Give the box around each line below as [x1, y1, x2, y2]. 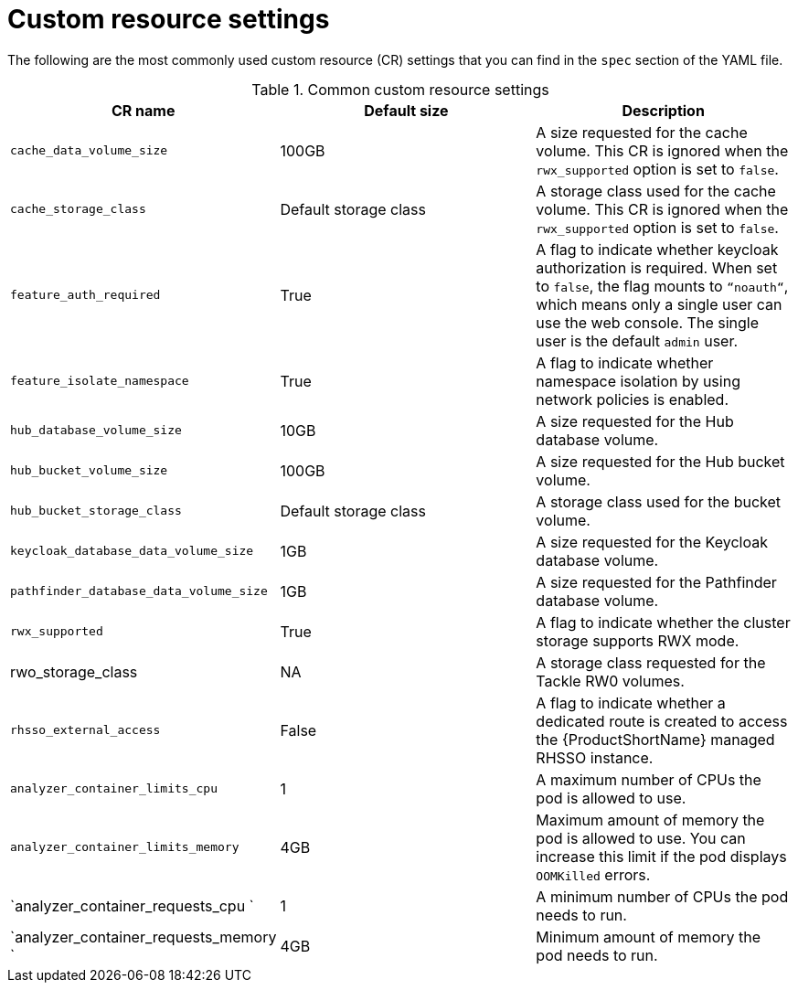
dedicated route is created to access [536, 711, 788, 730]
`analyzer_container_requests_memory [10, 927, 277, 946]
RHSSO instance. [536, 748, 654, 767]
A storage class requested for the [536, 653, 766, 672]
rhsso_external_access [10, 723, 161, 738]
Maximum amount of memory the [536, 810, 765, 829]
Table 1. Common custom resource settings [251, 80, 549, 99]
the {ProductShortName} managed [536, 729, 775, 749]
